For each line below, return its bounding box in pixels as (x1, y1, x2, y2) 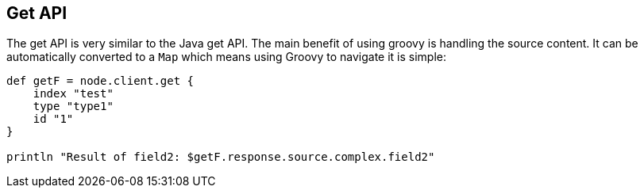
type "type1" (33, 100, 114, 113)
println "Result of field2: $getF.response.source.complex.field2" (6, 150, 435, 164)
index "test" (33, 87, 114, 101)
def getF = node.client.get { (6, 74, 195, 88)
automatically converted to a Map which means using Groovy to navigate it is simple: (6, 50, 447, 64)
